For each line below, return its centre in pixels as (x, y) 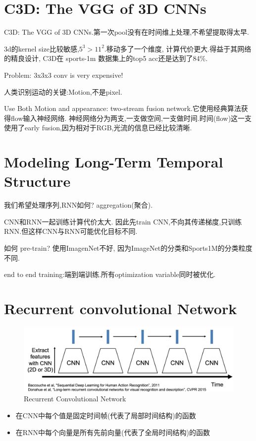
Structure (37, 181)
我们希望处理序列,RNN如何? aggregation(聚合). (78, 205)
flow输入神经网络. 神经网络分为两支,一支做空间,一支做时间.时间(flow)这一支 (131, 118)
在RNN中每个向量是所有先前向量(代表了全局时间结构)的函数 (113, 432)
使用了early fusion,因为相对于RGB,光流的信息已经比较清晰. (98, 128)
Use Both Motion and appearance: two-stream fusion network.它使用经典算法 (123, 108)
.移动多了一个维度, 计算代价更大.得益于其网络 (178, 48)
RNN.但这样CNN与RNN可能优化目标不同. (71, 231)
